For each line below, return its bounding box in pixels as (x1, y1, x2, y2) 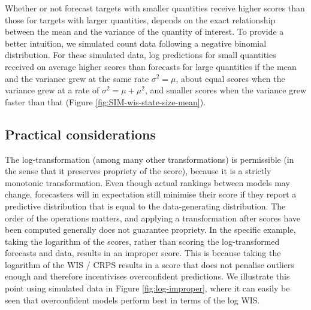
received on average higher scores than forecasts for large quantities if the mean (5, 60, 297, 72)
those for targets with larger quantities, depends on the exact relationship (5, 13, 276, 26)
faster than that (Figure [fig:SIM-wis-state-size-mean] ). (5, 95, 206, 108)
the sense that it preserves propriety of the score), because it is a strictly (5, 165, 271, 177)
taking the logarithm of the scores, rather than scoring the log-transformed (5, 235, 280, 247)
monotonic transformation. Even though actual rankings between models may (5, 176, 290, 189)
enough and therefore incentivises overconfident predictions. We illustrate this (5, 270, 290, 282)
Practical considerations (5, 124, 156, 143)
